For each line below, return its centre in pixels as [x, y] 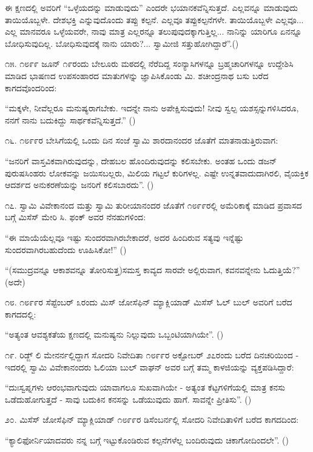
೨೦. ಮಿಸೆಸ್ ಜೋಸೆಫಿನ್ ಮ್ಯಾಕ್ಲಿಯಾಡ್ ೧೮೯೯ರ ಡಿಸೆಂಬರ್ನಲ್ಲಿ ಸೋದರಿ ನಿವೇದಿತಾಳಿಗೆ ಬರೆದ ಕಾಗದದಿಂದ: [152, 419]
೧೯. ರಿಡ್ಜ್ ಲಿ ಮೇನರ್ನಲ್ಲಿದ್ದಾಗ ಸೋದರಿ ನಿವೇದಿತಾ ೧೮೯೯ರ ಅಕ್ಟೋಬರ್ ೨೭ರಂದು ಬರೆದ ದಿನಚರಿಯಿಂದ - [152, 355]
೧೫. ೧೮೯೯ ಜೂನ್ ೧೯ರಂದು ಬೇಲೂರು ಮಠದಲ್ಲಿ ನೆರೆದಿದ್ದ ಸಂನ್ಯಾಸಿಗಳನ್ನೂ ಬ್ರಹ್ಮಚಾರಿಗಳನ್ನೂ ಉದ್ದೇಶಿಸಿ [149, 64]
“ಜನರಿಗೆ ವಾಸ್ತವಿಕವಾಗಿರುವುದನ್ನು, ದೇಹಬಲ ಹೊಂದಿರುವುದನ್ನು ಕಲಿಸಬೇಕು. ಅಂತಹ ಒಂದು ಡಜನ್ [141, 160]
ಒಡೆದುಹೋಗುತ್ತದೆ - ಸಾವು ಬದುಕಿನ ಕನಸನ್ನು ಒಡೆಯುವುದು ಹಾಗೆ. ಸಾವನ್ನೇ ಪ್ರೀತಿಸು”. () [128, 399]
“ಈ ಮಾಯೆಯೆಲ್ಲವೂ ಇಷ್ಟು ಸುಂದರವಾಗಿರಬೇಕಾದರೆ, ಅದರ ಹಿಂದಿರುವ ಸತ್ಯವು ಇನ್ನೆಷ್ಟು [124, 237]
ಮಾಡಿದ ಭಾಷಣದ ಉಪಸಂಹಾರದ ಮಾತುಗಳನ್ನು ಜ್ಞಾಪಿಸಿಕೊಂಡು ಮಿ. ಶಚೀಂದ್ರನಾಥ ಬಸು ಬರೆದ [137, 75]
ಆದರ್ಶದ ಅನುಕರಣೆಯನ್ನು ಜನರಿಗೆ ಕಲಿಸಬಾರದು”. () [79, 185]
